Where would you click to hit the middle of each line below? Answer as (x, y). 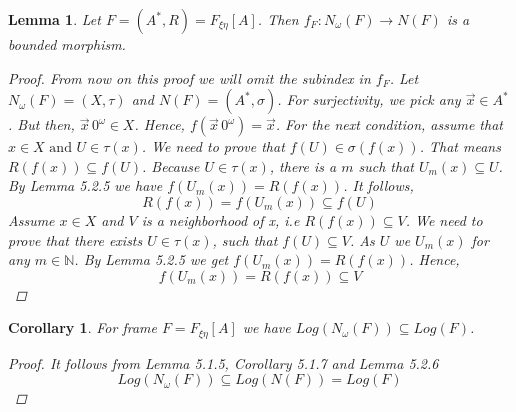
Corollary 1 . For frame (82, 327)
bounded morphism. (67, 44)
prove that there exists (75, 239)
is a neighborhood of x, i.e (220, 219)
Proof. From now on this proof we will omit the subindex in (189, 77)
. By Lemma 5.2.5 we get (151, 259)
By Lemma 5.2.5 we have (85, 185)
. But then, (41, 124)
